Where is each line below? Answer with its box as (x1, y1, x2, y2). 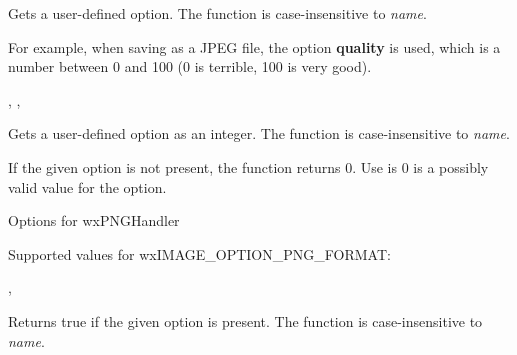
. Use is (352, 156, 398, 177)
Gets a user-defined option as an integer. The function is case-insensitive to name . (8, 123, 510, 144)
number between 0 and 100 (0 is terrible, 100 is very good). (8, 56, 372, 77)
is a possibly (413, 156, 489, 177)
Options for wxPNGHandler (8, 210, 180, 231)
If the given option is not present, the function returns (8, 156, 341, 177)
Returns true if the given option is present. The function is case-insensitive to (8, 310, 483, 331)
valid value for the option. (8, 176, 167, 197)
